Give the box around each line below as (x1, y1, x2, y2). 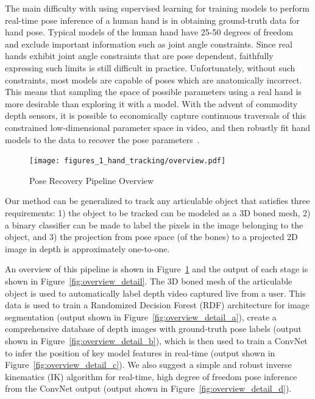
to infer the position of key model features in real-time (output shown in (5, 346, 275, 359)
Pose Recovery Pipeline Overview (29, 174, 154, 186)
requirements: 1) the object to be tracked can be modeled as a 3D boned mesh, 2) (5, 206, 311, 219)
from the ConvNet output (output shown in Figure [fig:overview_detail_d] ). (5, 382, 292, 395)
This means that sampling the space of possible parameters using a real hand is (5, 85, 302, 98)
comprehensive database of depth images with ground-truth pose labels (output (5, 322, 302, 335)
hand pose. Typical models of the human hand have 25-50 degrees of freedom (5, 26, 293, 38)
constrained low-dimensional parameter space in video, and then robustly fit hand (5, 121, 311, 133)
